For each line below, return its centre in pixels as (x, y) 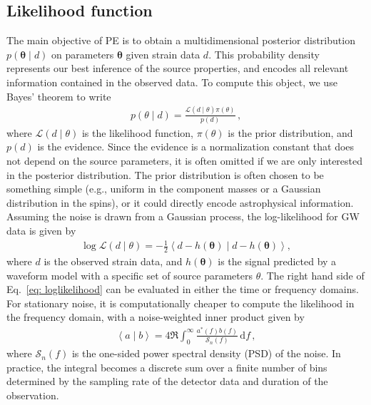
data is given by (41, 230)
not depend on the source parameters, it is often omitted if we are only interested (185, 161)
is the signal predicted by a (277, 261)
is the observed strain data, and (113, 261)
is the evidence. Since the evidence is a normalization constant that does (196, 147)
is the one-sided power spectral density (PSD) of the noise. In (206, 353)
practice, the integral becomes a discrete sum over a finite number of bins (167, 367)
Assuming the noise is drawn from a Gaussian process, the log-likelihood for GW (183, 216)
